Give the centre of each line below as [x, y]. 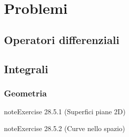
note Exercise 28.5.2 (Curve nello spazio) [65, 128]
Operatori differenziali [62, 39]
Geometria [25, 93]
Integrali [26, 68]
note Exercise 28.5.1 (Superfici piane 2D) [65, 112]
